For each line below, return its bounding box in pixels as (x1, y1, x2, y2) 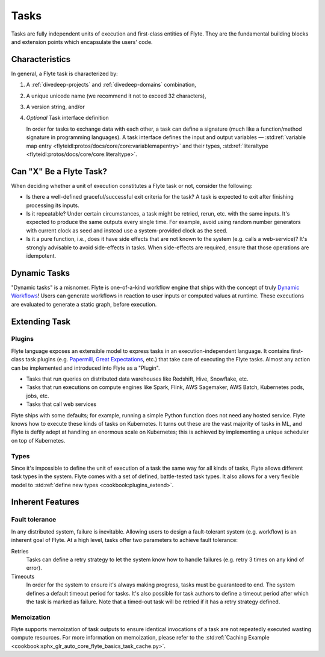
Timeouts (11, 573, 35, 580)
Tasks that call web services (26, 400, 96, 408)
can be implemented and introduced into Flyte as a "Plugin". (11, 364, 160, 372)
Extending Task (11, 316, 71, 326)
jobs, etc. (26, 392, 49, 399)
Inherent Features (11, 497, 79, 507)
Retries (11, 547, 29, 555)
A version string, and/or (26, 103, 85, 111)
